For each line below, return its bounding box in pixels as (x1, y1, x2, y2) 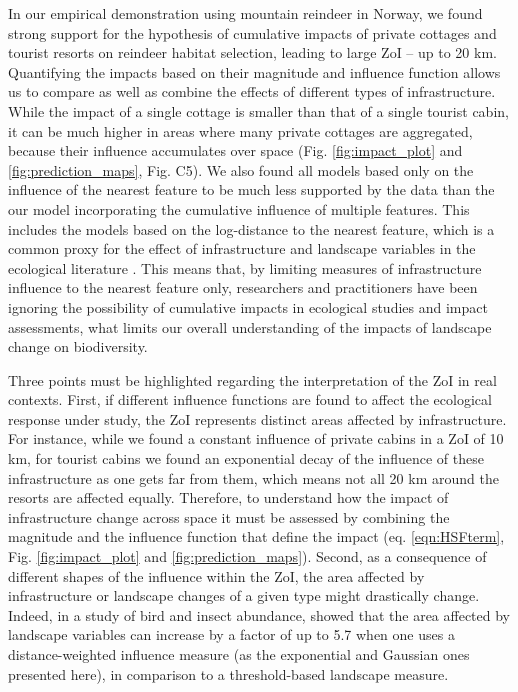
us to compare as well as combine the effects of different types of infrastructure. (8, 81, 496, 102)
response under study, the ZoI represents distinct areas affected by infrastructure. (8, 408, 507, 429)
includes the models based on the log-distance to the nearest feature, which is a (8, 218, 495, 239)
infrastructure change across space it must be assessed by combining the (8, 506, 450, 527)
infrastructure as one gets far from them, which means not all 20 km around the (8, 467, 499, 488)
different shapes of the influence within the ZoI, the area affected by (8, 565, 425, 586)
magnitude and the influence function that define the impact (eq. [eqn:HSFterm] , (8, 526, 505, 547)
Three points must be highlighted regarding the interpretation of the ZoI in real (8, 369, 497, 390)
